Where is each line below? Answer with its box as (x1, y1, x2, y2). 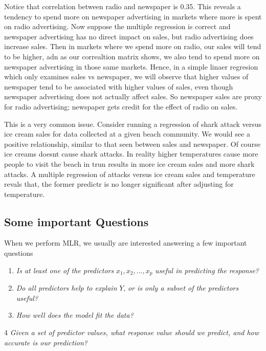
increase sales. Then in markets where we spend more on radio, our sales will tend (4, 41, 261, 52)
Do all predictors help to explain (16, 282, 117, 293)
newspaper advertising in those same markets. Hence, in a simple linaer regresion (4, 61, 258, 72)
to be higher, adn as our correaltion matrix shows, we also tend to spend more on (4, 51, 260, 61)
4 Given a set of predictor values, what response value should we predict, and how (4, 326, 259, 337)
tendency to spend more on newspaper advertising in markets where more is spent (4, 11, 262, 21)
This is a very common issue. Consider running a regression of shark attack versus (4, 118, 262, 129)
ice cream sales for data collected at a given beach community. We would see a (4, 128, 250, 139)
